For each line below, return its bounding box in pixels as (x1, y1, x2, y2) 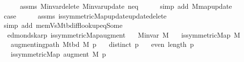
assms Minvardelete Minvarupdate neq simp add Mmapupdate (20, 1, 232, 11)
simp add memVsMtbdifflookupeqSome (3, 20, 123, 30)
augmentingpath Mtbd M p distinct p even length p (10, 39, 194, 49)
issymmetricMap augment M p (10, 48, 106, 59)
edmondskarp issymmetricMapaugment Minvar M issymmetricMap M (7, 29, 241, 40)
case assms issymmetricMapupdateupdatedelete (3, 10, 167, 21)
